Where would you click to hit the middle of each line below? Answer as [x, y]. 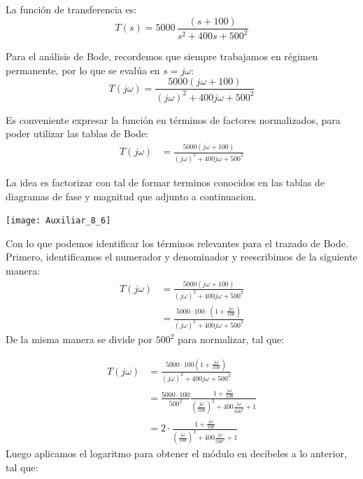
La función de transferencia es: [71, 9]
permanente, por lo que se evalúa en [83, 70]
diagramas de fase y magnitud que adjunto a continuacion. [131, 196]
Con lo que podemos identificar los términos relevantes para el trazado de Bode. [177, 243]
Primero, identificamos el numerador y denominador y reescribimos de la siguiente [181, 257]
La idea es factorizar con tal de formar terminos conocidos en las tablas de [165, 182]
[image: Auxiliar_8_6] [58, 221]
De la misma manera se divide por [79, 339]
